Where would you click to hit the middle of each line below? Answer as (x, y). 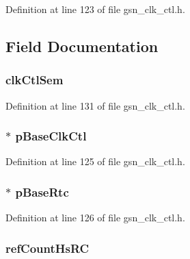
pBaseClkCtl (51, 136)
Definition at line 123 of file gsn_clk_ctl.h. (95, 9)
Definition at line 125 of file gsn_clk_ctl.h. (95, 161)
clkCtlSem (35, 80)
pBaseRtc (42, 192)
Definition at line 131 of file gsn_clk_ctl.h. (95, 105)
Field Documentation (82, 46)
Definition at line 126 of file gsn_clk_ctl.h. (95, 218)
